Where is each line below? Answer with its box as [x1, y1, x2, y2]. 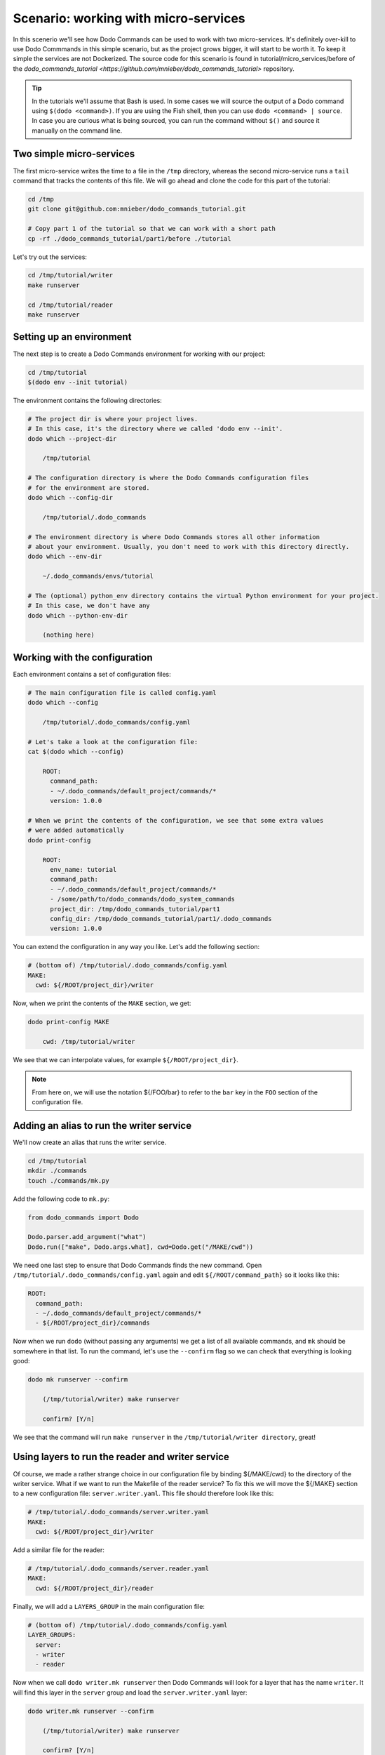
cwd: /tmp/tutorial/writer [42, 1038, 136, 1045]
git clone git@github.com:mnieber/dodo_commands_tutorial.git [27, 205, 246, 213]
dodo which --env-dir [27, 552, 102, 561]
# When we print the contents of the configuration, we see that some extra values [27, 816, 324, 825]
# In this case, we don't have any [27, 602, 150, 610]
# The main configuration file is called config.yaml [27, 689, 217, 696]
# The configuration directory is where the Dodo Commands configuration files [27, 474, 309, 482]
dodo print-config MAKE [27, 1018, 110, 1026]
